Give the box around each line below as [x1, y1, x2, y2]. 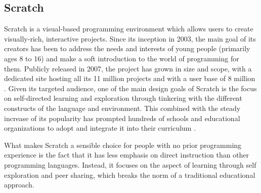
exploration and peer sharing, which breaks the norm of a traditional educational [4, 169, 255, 180]
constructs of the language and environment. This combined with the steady [4, 102, 241, 113]
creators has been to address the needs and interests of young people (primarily [4, 43, 250, 54]
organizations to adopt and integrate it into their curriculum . [4, 123, 196, 133]
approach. [4, 179, 34, 190]
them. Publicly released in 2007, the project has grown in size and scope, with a [4, 63, 252, 73]
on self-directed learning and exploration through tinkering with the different [4, 93, 242, 103]
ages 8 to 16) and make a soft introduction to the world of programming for [4, 53, 239, 63]
